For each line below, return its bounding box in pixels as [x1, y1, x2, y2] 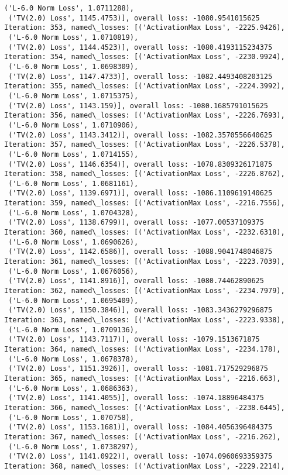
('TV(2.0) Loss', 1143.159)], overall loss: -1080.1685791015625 [8, 101, 269, 110]
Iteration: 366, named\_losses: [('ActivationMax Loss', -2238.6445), [4, 403, 285, 412]
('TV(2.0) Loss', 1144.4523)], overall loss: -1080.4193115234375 [8, 43, 273, 51]
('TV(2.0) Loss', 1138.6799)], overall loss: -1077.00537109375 [8, 218, 264, 227]
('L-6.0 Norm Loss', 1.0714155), [8, 150, 139, 159]
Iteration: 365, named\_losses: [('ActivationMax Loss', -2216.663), [4, 374, 281, 383]
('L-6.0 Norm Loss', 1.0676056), [8, 267, 139, 276]
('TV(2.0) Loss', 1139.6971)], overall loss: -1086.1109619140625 [8, 189, 273, 198]
